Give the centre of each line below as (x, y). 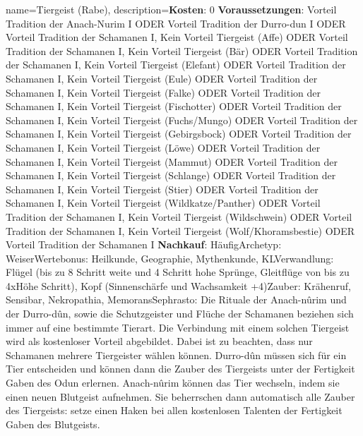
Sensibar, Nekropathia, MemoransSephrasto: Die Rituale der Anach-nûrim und (176, 299)
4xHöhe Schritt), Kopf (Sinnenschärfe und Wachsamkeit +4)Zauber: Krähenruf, (178, 285)
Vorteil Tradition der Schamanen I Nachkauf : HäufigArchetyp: (144, 244)
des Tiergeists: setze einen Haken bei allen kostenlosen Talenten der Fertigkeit (174, 410)
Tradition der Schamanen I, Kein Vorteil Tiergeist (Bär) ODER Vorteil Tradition (182, 50)
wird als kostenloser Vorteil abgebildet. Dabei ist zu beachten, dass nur (159, 341)
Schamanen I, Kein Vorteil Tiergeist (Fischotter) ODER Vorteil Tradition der (174, 106)
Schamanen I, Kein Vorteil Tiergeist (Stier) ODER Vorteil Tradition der (162, 189)
